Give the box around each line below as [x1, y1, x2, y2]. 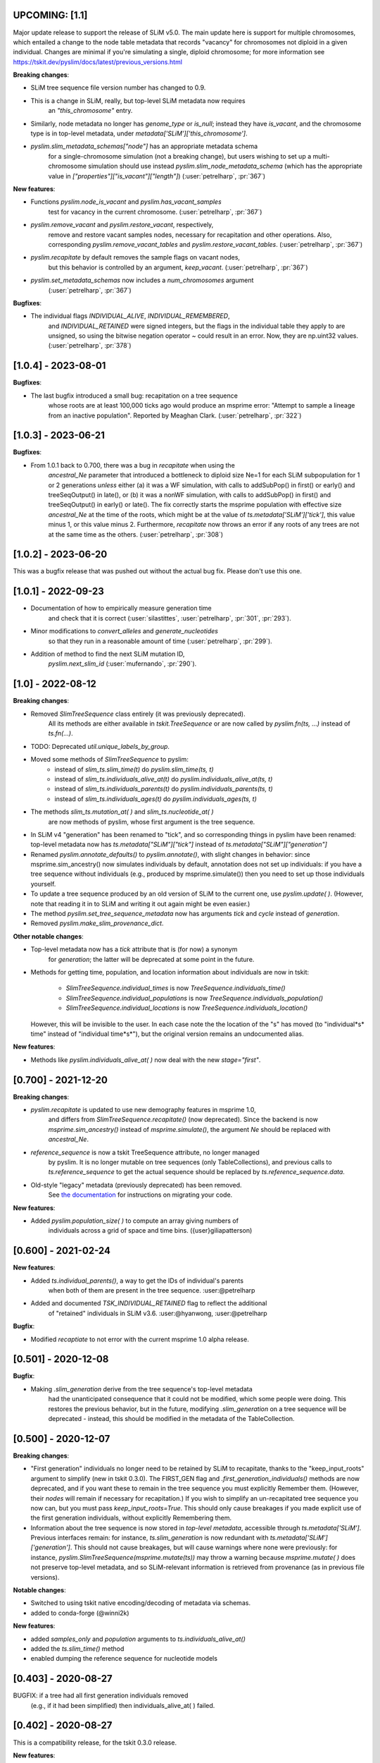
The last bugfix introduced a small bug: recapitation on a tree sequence [30, 391, 239, 400]
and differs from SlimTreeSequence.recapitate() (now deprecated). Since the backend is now [48, 1115, 318, 1124]
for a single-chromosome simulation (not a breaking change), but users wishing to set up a [48, 152, 312, 160]
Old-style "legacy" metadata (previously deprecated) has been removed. [30, 1181, 242, 1189]
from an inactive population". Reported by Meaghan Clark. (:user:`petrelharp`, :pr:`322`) [48, 411, 302, 420]
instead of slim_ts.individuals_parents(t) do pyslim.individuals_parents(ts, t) [54, 785, 274, 793]
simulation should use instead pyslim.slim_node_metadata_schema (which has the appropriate [88, 162, 362, 171]
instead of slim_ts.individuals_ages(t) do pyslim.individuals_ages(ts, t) [54, 794, 257, 803]
